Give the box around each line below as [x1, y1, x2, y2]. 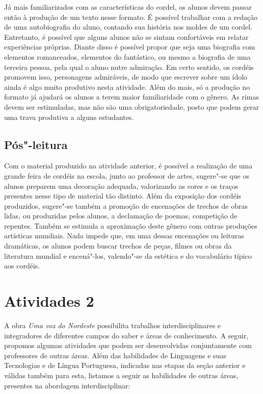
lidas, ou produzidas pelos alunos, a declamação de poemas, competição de [4, 210, 238, 221]
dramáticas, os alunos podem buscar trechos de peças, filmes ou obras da [4, 240, 232, 251]
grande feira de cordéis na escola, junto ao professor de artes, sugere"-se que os [4, 170, 249, 181]
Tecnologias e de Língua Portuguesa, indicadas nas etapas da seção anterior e [4, 360, 246, 371]
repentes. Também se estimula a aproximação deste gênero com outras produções [4, 220, 257, 231]
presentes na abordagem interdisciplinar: [4, 380, 130, 390]
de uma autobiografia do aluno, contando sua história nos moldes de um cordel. [4, 21, 252, 32]
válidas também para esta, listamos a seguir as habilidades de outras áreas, [4, 370, 239, 380]
